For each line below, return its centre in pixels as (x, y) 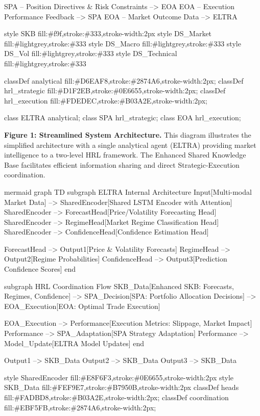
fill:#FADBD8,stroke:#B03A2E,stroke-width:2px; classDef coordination (116, 397)
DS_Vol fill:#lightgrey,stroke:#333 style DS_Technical (91, 53)
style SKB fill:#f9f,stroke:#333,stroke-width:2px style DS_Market (108, 33)
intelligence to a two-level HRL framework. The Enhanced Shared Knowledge (125, 155)
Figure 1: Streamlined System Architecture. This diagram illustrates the (128, 134)
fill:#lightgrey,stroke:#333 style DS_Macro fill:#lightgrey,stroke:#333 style (123, 43)
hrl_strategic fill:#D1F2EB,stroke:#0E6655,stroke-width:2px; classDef (115, 90)
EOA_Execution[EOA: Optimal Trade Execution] (82, 306)
